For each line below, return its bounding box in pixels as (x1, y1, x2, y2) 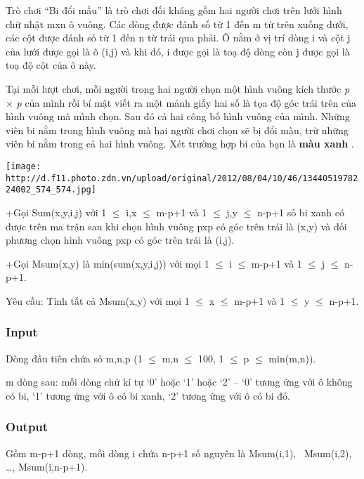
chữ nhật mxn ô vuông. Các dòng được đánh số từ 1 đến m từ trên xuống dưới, (6, 16, 349, 31)
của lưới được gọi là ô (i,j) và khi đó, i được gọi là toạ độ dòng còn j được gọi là (6, 44, 350, 58)
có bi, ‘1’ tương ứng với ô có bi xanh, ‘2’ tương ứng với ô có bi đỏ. (6, 388, 290, 402)
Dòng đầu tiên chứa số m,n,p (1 (6, 350, 143, 365)
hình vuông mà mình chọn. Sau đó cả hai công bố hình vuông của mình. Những (6, 109, 350, 124)
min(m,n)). (268, 350, 316, 365)
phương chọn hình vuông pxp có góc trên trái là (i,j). (6, 232, 235, 247)
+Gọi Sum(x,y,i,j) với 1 (6, 204, 107, 219)
